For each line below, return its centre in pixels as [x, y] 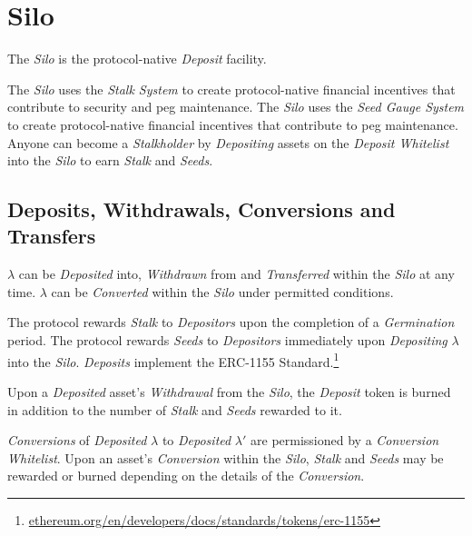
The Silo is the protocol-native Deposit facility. [137, 59]
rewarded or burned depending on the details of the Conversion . [186, 476]
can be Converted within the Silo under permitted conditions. [222, 291]
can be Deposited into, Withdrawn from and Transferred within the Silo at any [236, 274]
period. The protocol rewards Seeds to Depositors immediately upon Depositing [227, 340]
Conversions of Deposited [77, 440]
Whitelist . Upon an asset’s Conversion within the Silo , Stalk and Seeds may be [226, 457]
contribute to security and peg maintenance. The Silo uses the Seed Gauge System [236, 107]
